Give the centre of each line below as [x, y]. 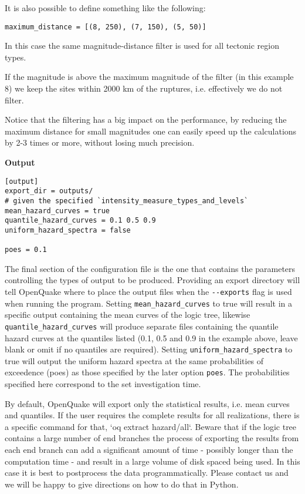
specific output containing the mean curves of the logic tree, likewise [128, 315]
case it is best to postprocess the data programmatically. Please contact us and [147, 473]
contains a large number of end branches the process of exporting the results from [152, 438]
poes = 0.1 [26, 250]
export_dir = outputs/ [49, 191]
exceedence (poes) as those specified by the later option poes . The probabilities [147, 372]
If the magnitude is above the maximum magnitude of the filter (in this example [149, 77]
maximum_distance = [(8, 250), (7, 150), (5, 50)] [106, 27]
